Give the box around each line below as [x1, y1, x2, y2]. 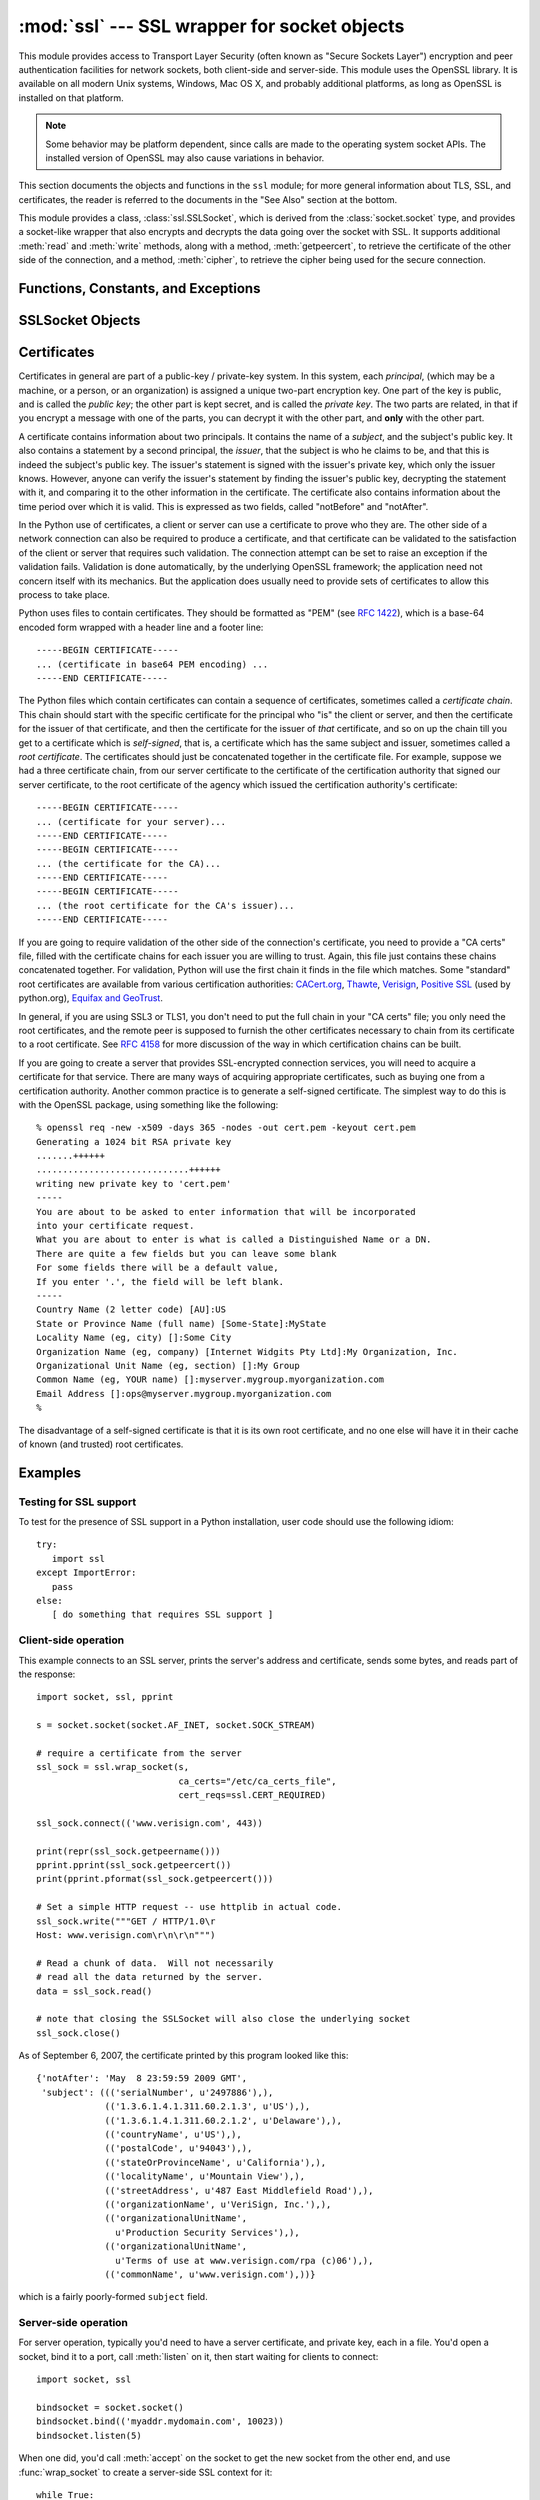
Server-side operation [18, 2316, 129, 2330]
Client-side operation [18, 1633, 125, 1647]
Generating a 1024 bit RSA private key [36, 1136, 232, 1147]
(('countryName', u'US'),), [104, 2129, 242, 2140]
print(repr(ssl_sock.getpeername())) [36, 1845, 222, 1857]
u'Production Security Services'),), [115, 2226, 300, 2238]
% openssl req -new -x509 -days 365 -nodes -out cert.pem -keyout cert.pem [36, 1122, 416, 1134]
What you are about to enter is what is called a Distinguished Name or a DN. [36, 1234, 432, 1245]
